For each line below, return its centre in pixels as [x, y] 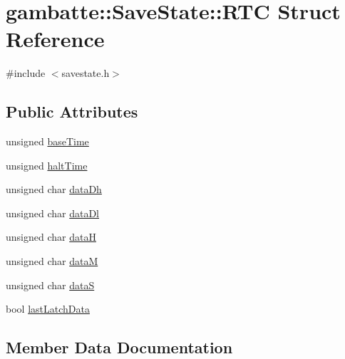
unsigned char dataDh [54, 189]
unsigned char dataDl [53, 213]
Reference [55, 39]
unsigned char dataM [52, 261]
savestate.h [86, 73]
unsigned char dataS [50, 285]
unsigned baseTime [47, 141]
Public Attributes [72, 111]
